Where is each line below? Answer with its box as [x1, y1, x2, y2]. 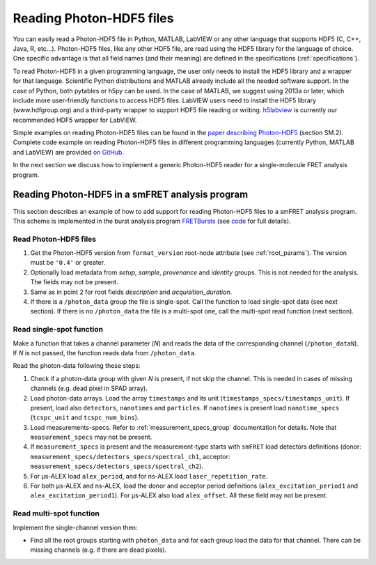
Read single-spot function [13, 325, 104, 334]
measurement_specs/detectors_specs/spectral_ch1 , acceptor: [30, 452, 230, 460]
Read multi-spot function [13, 509, 100, 518]
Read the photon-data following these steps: [13, 362, 141, 370]
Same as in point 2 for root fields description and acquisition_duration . [30, 288, 233, 296]
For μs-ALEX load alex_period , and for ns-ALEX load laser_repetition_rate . [30, 472, 268, 480]
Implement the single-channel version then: [13, 523, 138, 532]
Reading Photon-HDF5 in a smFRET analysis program [13, 189, 249, 201]
